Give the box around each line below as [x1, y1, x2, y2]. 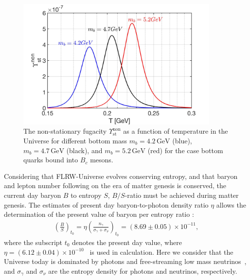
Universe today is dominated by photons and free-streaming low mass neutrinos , [4, 256, 247, 266]
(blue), [172, 135, 192, 145]
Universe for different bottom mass [23, 135, 127, 145]
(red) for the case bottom [147, 145, 223, 155]
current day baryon [4, 190, 61, 200]
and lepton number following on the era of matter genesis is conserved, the [4, 180, 227, 191]
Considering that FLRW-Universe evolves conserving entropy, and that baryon [4, 171, 238, 181]
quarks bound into [23, 155, 78, 165]
